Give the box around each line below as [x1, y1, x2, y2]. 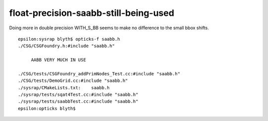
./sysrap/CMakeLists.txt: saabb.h [18, 85, 110, 90]
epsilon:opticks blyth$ [18, 106, 76, 111]
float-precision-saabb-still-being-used [9, 7, 175, 18]
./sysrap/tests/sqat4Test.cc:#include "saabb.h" [18, 92, 138, 98]
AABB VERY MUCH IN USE [31, 57, 86, 63]
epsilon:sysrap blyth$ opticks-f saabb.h [18, 36, 120, 42]
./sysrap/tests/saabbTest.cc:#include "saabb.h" [18, 99, 138, 104]
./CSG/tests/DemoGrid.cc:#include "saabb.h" [18, 78, 129, 84]
